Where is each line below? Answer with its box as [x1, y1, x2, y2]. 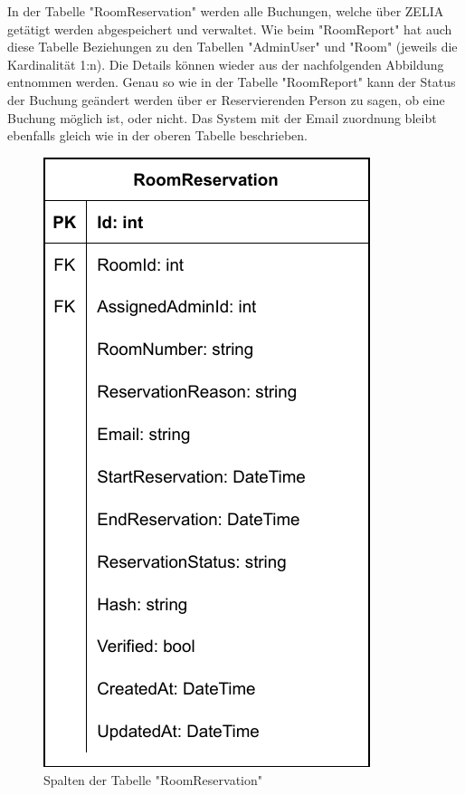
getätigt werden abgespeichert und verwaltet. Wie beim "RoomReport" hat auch [7, 19, 452, 38]
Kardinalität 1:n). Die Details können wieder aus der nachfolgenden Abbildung [7, 54, 444, 73]
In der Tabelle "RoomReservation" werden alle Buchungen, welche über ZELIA [7, 2, 444, 20]
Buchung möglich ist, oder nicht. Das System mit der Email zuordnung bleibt [7, 108, 437, 127]
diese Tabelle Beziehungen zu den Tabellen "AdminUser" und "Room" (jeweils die [7, 37, 458, 56]
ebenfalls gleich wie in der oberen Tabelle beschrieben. [7, 126, 308, 145]
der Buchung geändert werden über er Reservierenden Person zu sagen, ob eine [7, 90, 445, 109]
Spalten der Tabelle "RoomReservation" [43, 771, 263, 790]
